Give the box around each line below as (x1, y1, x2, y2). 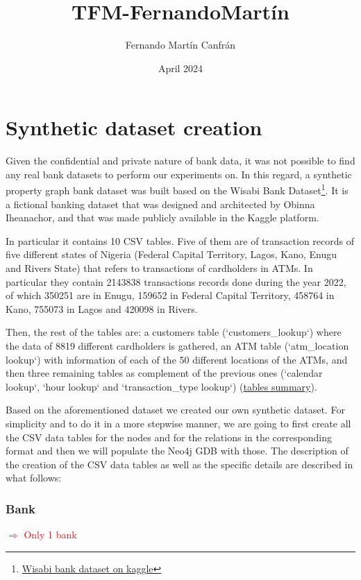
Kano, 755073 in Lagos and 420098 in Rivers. (6, 301, 198, 316)
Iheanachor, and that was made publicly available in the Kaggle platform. (6, 210, 319, 225)
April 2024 (158, 60, 203, 75)
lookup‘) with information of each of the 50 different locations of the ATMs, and (6, 352, 348, 366)
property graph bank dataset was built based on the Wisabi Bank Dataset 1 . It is (6, 181, 349, 198)
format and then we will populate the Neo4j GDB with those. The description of (6, 443, 349, 458)
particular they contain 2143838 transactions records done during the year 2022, (6, 274, 346, 289)
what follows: (6, 470, 62, 485)
